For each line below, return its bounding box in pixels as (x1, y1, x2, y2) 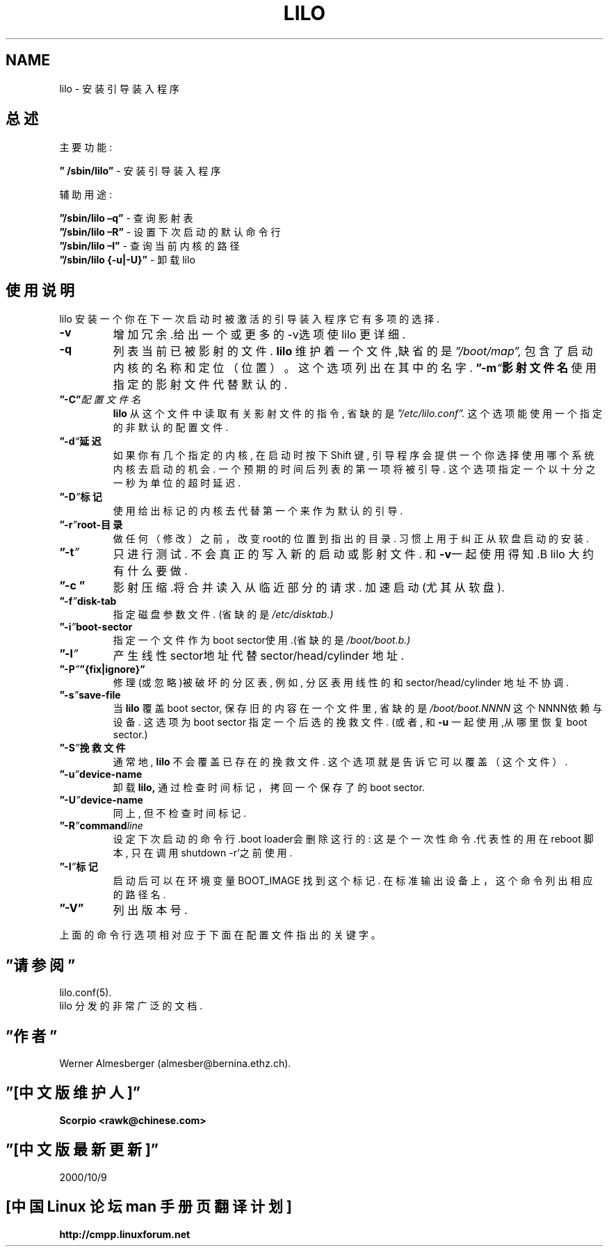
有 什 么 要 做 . (113, 564, 188, 578)
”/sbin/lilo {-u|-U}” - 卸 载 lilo (59, 254, 195, 266)
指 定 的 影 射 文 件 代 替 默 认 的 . (113, 377, 288, 392)
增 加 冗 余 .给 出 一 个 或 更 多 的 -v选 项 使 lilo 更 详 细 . (113, 327, 406, 342)
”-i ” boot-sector (59, 621, 133, 633)
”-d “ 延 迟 (59, 435, 101, 448)
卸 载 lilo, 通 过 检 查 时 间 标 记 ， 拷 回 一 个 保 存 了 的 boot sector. (113, 781, 425, 794)
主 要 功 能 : (59, 141, 113, 154)
